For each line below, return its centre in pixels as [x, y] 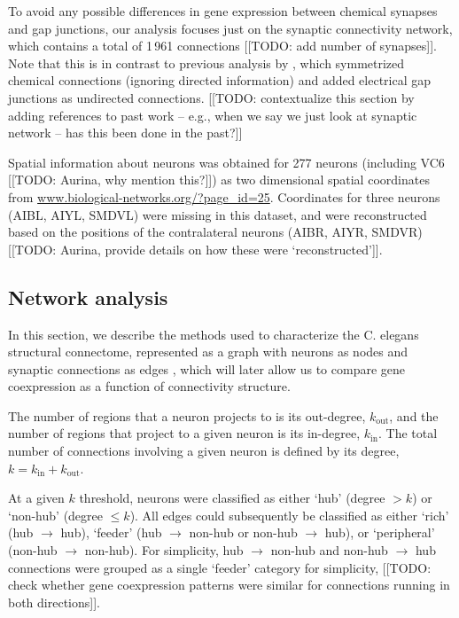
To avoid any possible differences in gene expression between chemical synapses [223, 11]
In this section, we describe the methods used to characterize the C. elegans [214, 334]
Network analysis [88, 297]
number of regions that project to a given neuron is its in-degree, [184, 433]
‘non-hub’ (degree [56, 515]
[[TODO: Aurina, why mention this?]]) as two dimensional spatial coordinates [219, 180]
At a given [36, 498]
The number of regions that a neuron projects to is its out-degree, [187, 415]
